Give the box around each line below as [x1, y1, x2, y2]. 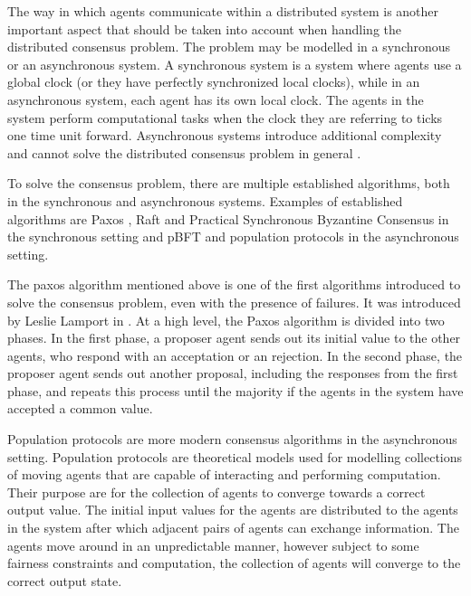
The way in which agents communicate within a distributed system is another [7, 2, 439, 20]
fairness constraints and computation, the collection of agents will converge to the [7, 553, 461, 572]
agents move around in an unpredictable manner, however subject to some [7, 535, 419, 554]
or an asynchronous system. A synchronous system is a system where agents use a [7, 54, 462, 73]
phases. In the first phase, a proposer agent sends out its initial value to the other [7, 328, 461, 347]
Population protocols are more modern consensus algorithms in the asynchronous [7, 430, 457, 449]
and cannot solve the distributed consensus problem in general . [7, 143, 361, 162]
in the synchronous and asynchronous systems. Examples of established [7, 191, 403, 210]
